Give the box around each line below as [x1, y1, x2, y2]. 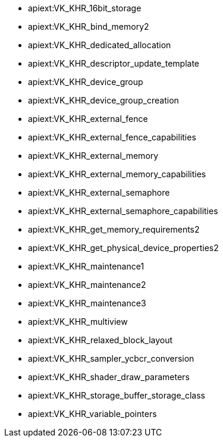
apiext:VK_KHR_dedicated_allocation [28, 40, 171, 50]
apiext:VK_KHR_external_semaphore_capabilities [28, 206, 218, 216]
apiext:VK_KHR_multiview [28, 316, 128, 327]
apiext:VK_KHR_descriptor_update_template [28, 58, 200, 68]
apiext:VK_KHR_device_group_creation [28, 95, 179, 105]
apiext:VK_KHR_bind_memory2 [28, 21, 149, 32]
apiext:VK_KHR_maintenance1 [28, 261, 145, 271]
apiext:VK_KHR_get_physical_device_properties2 [28, 243, 219, 253]
